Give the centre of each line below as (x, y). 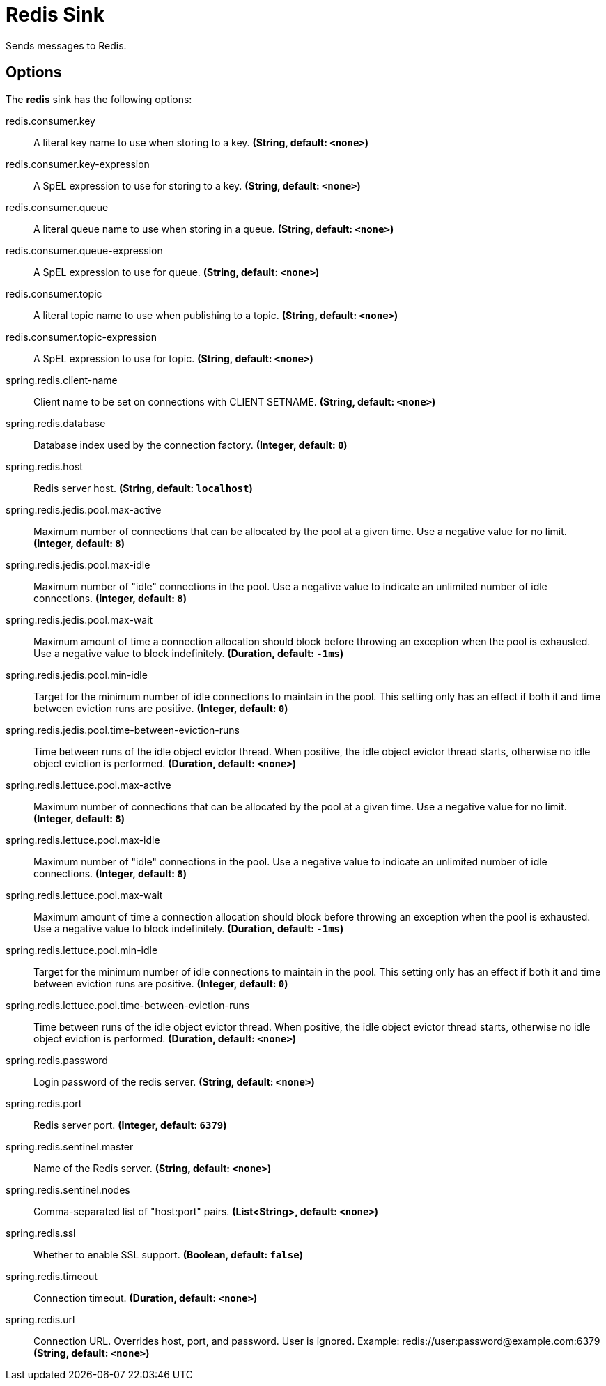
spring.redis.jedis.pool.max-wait (79, 619)
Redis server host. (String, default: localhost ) (143, 488)
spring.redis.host (44, 466)
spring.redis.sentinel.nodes (68, 1189)
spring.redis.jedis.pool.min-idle (77, 675)
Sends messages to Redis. (66, 45)
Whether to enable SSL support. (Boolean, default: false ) (168, 1254)
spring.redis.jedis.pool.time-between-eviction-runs (123, 730)
